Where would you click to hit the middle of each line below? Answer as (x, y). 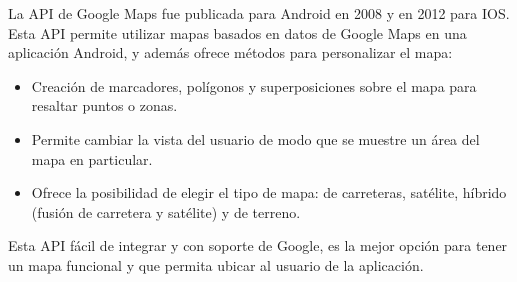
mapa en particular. (92, 158)
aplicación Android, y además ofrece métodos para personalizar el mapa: (230, 52)
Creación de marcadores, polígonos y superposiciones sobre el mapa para (254, 85)
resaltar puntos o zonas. (104, 105)
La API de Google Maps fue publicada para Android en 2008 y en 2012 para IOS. (259, 13)
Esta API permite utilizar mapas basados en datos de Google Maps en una (237, 32)
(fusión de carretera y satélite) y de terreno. (166, 211)
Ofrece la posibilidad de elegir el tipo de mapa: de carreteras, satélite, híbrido (269, 192)
